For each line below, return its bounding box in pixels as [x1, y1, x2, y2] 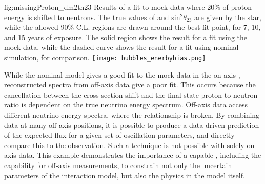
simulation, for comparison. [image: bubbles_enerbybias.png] [4, 51, 206, 62]
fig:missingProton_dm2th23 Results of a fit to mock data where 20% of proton [4, 2, 252, 12]
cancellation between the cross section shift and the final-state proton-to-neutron [4, 89, 258, 100]
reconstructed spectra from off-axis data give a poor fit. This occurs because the [4, 79, 256, 90]
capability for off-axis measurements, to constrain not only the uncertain [4, 159, 232, 170]
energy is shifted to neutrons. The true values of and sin [4, 11, 180, 22]
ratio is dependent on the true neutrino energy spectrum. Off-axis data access [4, 99, 248, 110]
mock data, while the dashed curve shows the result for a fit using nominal [4, 42, 239, 52]
